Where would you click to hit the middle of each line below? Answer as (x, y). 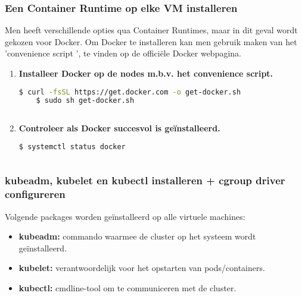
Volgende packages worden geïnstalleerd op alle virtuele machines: (125, 216)
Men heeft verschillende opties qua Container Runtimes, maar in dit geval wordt (151, 30)
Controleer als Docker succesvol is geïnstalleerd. (119, 128)
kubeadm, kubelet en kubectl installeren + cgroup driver (145, 180)
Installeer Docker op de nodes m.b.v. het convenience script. (146, 73)
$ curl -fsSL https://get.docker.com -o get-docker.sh (130, 92)
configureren (35, 194)
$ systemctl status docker (72, 147)
